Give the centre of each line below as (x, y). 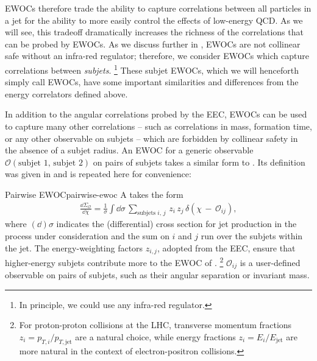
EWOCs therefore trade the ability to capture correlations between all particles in (158, 8)
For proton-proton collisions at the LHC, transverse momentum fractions (155, 325)
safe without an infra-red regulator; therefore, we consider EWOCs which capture (157, 56)
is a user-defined (270, 262)
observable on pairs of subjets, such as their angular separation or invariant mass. (157, 275)
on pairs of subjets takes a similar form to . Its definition (199, 162)
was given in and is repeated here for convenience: (98, 174)
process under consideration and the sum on (87, 235)
